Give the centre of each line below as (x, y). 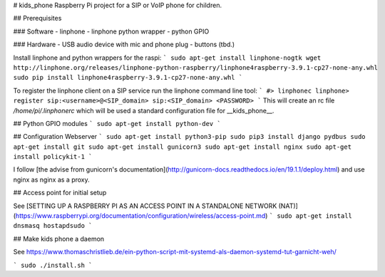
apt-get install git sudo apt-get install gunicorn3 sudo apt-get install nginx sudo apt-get (183, 147)
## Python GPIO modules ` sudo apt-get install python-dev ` (117, 123)
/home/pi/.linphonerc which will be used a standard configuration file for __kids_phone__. (144, 110)
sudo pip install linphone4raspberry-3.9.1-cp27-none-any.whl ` (128, 78)
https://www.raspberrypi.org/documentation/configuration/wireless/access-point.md (140, 216)
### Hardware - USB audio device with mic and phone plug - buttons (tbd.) (124, 45)
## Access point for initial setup (60, 193)
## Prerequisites (37, 19)
